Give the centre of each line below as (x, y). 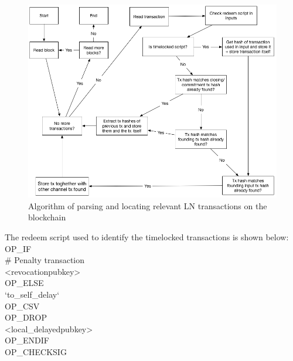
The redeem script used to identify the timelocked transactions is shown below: (147, 237)
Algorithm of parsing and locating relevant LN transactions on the (148, 205)
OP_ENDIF (27, 340)
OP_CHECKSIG (36, 351)
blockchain (47, 217)
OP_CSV (22, 306)
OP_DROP (26, 317)
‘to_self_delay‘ (32, 294)
